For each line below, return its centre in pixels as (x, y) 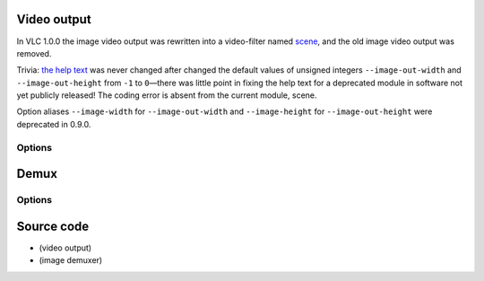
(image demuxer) (71, 260)
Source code (53, 226)
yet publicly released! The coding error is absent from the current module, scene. (167, 95)
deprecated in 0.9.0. (54, 124)
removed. (34, 53)
